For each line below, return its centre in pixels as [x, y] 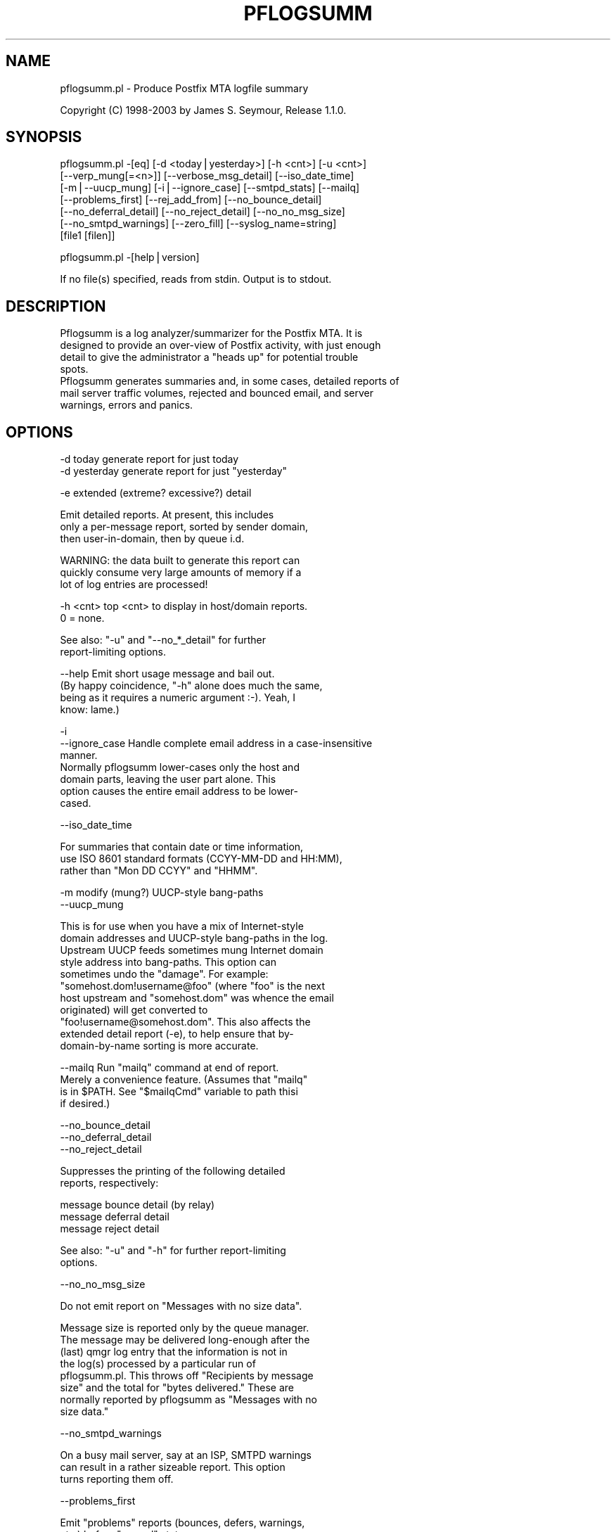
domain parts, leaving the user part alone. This [168, 779]
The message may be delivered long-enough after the [185, 1340]
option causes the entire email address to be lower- [179, 791]
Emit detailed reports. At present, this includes [167, 515]
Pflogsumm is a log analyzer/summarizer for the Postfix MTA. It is [211, 333]
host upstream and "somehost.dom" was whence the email [197, 998]
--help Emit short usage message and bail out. [167, 674]
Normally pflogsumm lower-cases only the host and [180, 767]
